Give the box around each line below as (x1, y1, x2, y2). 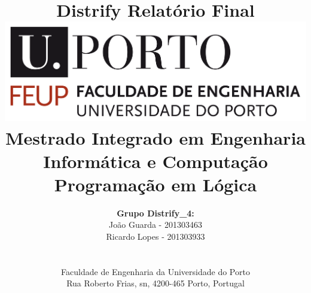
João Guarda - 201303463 (109, 218, 202, 231)
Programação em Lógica (54, 172, 257, 196)
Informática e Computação (43, 148, 268, 173)
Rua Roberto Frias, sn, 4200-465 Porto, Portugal (66, 277, 245, 289)
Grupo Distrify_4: (117, 206, 194, 219)
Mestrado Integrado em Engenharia (5, 125, 306, 149)
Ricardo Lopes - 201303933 (106, 230, 205, 243)
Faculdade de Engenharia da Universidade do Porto (61, 265, 250, 277)
